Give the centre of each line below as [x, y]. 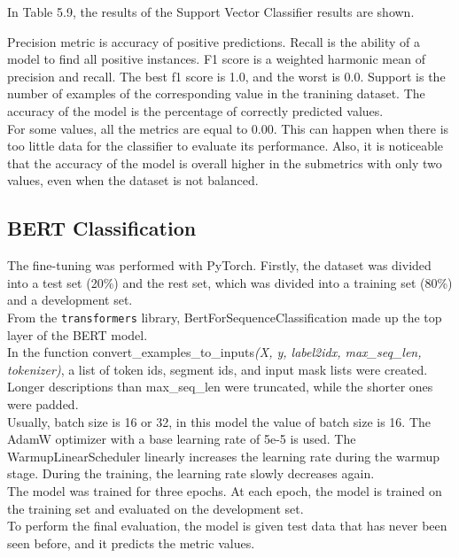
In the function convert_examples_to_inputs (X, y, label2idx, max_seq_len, [214, 352]
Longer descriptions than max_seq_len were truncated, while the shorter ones [220, 387]
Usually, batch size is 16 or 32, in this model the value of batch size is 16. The [219, 421]
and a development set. [70, 300]
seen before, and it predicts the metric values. [131, 542]
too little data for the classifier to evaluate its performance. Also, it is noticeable [226, 146]
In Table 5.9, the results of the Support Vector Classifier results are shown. [211, 12]
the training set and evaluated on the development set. [156, 508]
